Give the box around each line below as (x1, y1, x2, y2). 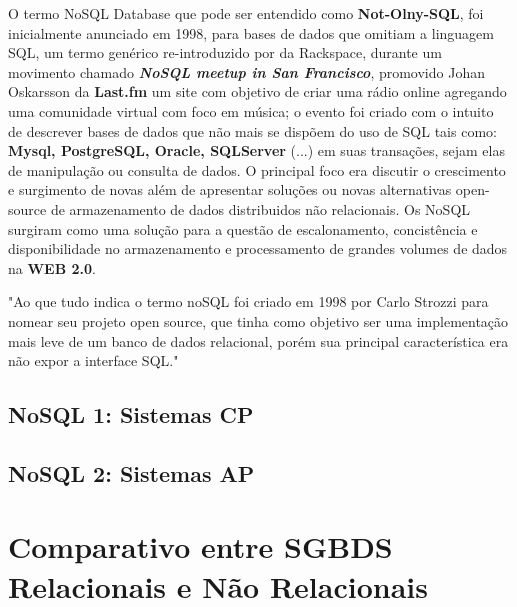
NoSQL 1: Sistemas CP (8, 399, 254, 430)
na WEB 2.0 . (8, 257, 96, 278)
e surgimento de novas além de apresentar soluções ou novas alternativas (8, 179, 452, 200)
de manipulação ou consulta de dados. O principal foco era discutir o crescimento (8, 159, 506, 180)
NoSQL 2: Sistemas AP (8, 457, 255, 488)
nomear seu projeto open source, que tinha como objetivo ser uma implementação (8, 310, 509, 331)
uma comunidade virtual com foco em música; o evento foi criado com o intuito (8, 100, 494, 121)
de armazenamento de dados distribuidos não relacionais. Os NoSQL (50, 198, 471, 219)
